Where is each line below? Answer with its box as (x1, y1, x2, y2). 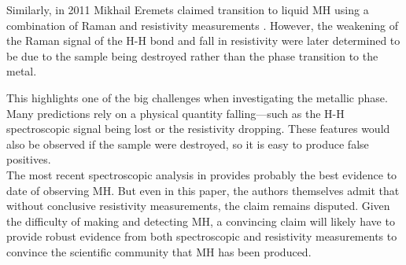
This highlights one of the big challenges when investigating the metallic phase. (6, 89, 388, 105)
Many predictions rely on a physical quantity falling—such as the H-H (6, 105, 345, 121)
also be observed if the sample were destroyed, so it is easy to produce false (6, 135, 369, 152)
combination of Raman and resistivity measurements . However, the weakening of (6, 17, 398, 33)
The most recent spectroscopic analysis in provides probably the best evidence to (6, 166, 397, 182)
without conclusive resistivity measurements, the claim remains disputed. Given (6, 197, 390, 214)
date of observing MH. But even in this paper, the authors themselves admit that (6, 182, 400, 198)
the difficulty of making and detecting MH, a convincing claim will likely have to (6, 212, 395, 229)
